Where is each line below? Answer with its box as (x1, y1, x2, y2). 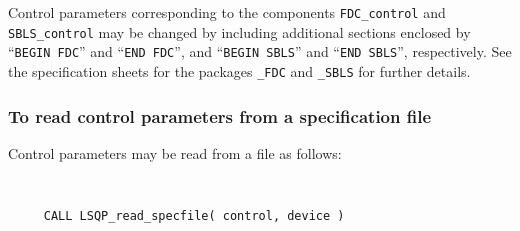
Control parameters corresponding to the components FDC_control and (8, 2, 446, 22)
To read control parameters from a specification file (8, 103, 432, 128)
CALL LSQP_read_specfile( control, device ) (43, 209, 345, 224)
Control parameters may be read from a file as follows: (8, 142, 342, 163)
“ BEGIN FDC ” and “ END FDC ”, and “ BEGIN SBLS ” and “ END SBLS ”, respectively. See (8, 41, 512, 62)
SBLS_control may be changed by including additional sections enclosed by (8, 21, 471, 42)
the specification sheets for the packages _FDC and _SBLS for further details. (8, 60, 471, 81)
